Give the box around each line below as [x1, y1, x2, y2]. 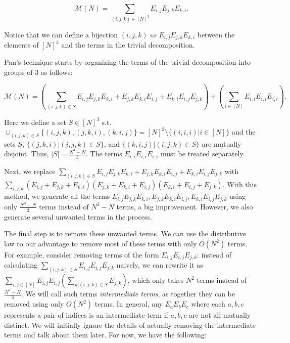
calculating [4, 260, 38, 270]
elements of [4, 39, 39, 50]
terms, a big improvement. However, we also [116, 201, 253, 211]
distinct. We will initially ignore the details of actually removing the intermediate [4, 319, 256, 330]
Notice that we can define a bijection [4, 29, 118, 39]
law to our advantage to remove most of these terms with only [4, 238, 197, 248]
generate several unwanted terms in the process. [4, 211, 152, 222]
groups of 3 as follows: [4, 66, 73, 77]
